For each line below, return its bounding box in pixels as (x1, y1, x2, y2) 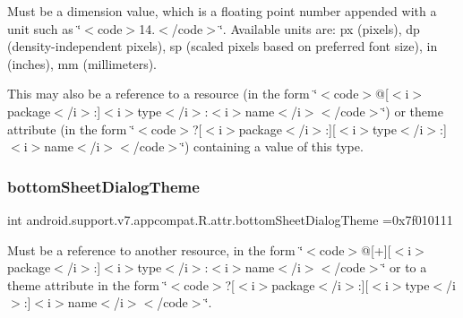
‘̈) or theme (382, 101, 443, 120)
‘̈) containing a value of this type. (181, 137, 364, 156)
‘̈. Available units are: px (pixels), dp (219, 19, 420, 38)
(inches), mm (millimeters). (7, 54, 158, 73)
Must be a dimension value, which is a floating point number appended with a (7, 2, 437, 20)
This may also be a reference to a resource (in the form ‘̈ (7, 84, 318, 103)
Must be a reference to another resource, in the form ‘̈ (7, 240, 304, 259)
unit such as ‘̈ (7, 19, 81, 38)
